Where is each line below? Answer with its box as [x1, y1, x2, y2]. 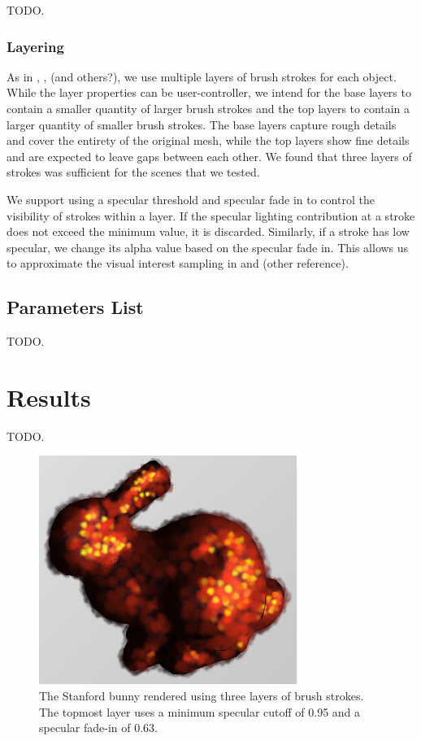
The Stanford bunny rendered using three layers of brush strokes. [39, 687, 364, 704]
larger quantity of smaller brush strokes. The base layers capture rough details [7, 116, 397, 133]
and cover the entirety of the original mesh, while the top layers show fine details [7, 132, 410, 149]
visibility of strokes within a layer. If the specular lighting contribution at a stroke [7, 207, 415, 224]
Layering [7, 36, 64, 56]
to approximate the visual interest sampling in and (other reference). [7, 255, 349, 272]
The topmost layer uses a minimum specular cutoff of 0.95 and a [39, 703, 361, 720]
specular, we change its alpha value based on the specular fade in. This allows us [7, 238, 409, 255]
